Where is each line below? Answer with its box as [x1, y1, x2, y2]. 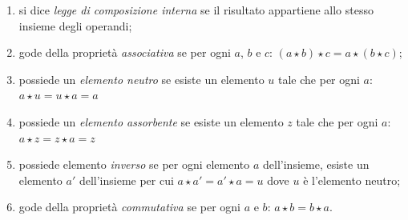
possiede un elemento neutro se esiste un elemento [18, 70, 265, 87]
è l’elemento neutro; [303, 171, 401, 188]
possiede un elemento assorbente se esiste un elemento [18, 113, 284, 130]
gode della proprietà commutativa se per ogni [18, 198, 240, 215]
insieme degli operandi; [18, 17, 132, 34]
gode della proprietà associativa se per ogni [18, 44, 231, 61]
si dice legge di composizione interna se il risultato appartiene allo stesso [18, 2, 374, 18]
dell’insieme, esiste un [263, 156, 370, 173]
